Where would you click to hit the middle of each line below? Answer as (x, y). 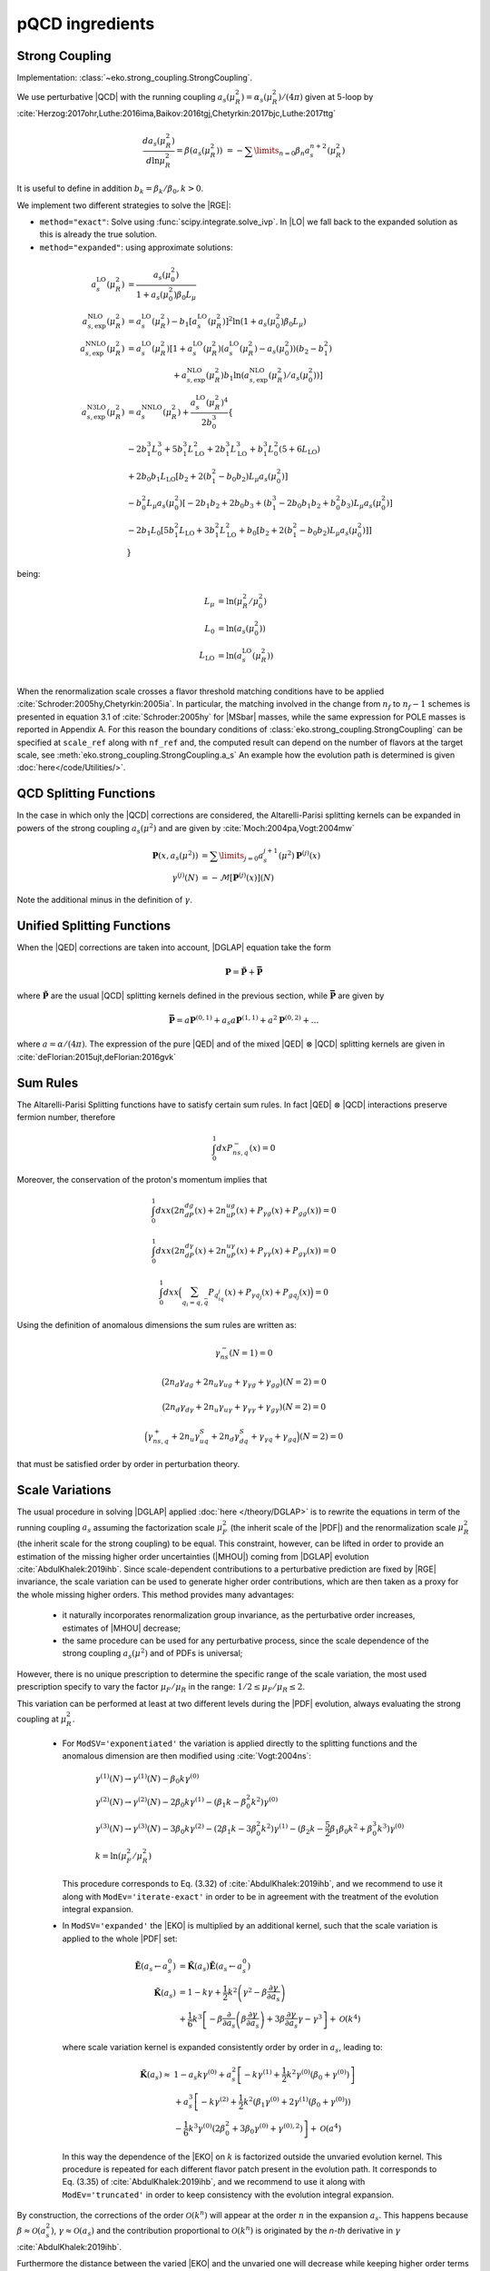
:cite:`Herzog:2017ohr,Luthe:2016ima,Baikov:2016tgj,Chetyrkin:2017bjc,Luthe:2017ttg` (176, 114)
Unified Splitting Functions (94, 925)
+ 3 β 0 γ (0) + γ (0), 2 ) (267, 2129)
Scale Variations (64, 1490)
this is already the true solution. (98, 234)
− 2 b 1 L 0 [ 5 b (151, 531)
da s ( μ (154, 142)
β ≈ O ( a (31, 2231)
